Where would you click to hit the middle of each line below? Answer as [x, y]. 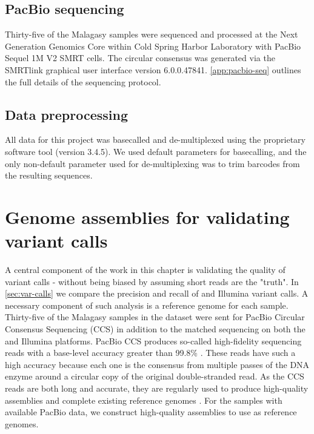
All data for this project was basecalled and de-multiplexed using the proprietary [155, 140]
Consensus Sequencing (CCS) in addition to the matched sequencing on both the [155, 329]
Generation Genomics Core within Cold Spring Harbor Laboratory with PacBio [153, 46]
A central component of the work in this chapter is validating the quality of [145, 270]
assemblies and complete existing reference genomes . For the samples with [144, 400]
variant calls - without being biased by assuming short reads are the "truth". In [152, 281]
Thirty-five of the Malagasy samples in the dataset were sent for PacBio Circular [155, 317]
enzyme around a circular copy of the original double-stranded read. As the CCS [155, 376]
